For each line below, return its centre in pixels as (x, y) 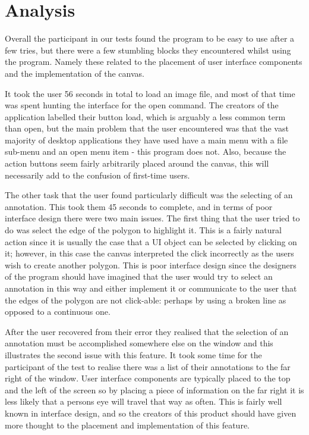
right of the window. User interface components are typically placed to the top (148, 378)
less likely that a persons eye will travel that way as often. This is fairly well (144, 401)
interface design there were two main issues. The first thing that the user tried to (152, 218)
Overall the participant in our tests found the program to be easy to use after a (150, 38)
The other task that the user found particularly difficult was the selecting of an (149, 195)
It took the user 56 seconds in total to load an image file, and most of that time (150, 93)
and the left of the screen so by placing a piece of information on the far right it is (154, 389)
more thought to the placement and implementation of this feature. (127, 425)
